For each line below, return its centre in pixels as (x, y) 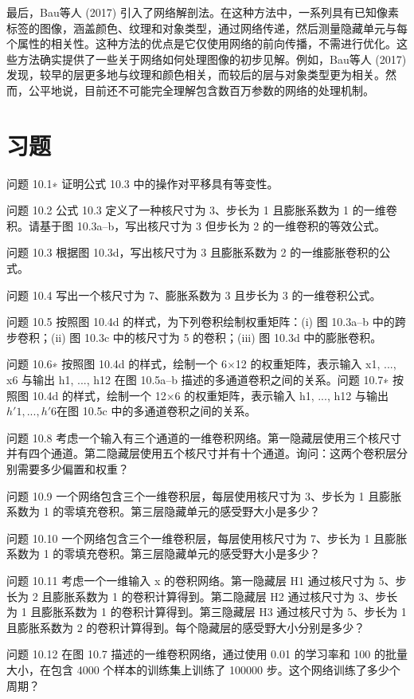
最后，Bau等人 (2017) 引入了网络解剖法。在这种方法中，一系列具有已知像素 (203, 12)
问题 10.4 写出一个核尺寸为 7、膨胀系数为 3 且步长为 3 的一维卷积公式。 (194, 295)
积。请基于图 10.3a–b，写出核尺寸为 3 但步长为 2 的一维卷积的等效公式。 (196, 225)
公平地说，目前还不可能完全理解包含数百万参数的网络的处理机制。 (201, 90)
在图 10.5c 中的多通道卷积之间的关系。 (156, 411)
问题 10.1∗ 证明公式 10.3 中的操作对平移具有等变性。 (143, 183)
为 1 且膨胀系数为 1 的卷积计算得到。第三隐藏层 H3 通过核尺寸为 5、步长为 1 (207, 612)
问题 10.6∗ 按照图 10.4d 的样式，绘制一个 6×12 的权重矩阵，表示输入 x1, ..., (201, 364)
